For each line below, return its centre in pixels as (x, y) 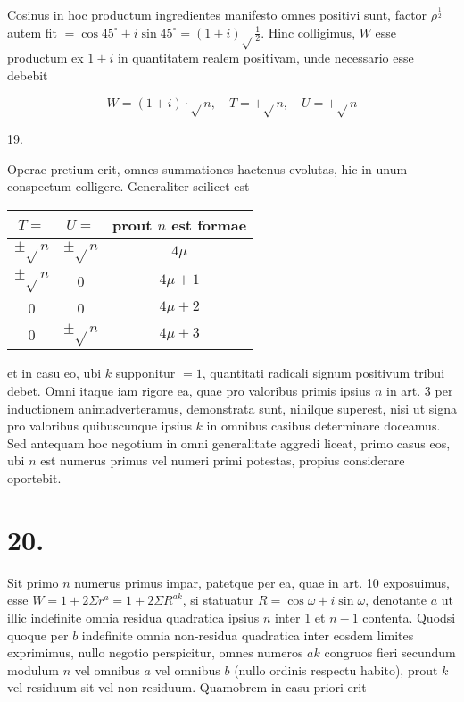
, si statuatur (218, 600)
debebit (28, 75)
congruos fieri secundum (390, 652)
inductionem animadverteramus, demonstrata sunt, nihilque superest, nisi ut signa (232, 408)
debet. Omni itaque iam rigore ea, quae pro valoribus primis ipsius (189, 391)
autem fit (32, 32)
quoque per (38, 635)
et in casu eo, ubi (54, 373)
